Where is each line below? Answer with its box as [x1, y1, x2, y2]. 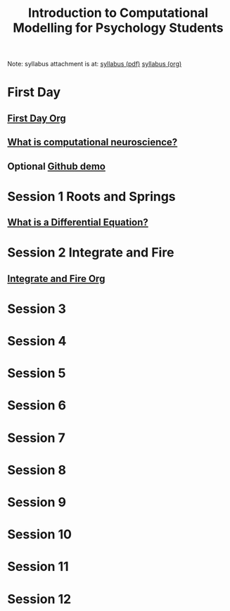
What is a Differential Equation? [7, 216, 149, 228]
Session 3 [7, 301, 67, 316]
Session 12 [7, 591, 72, 607]
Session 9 [7, 495, 67, 510]
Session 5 [7, 365, 66, 381]
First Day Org [7, 112, 67, 124]
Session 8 [7, 462, 67, 478]
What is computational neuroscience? [7, 136, 178, 149]
